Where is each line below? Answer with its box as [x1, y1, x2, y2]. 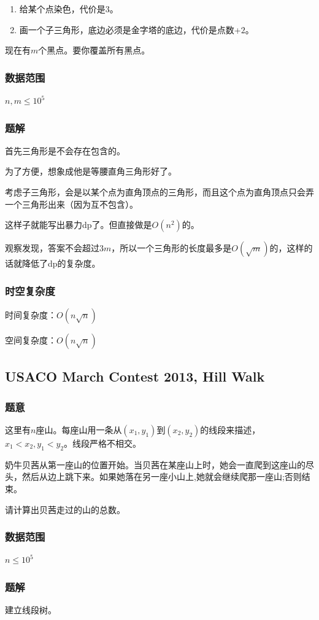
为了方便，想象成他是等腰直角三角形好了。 [5, 165, 177, 178]
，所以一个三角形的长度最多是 [111, 241, 232, 254]
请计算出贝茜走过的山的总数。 [5, 503, 125, 516]
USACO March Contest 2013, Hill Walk [5, 367, 265, 386]
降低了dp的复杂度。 [21, 257, 101, 270]
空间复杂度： [5, 334, 56, 346]
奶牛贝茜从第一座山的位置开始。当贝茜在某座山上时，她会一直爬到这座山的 [5, 458, 306, 471]
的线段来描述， [200, 423, 261, 436]
